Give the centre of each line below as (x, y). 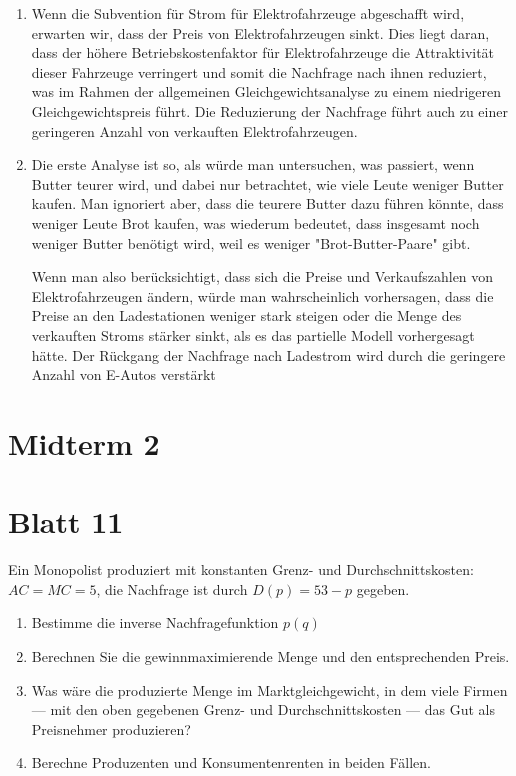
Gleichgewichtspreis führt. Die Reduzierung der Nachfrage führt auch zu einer (269, 110)
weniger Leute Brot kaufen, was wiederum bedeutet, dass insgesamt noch (255, 222)
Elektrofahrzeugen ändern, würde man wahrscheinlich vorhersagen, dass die (262, 295)
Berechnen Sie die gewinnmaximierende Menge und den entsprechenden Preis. (270, 655)
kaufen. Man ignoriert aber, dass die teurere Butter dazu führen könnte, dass (267, 203)
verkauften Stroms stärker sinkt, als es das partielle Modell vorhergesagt (253, 334)
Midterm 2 (84, 442)
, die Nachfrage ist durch (172, 588)
